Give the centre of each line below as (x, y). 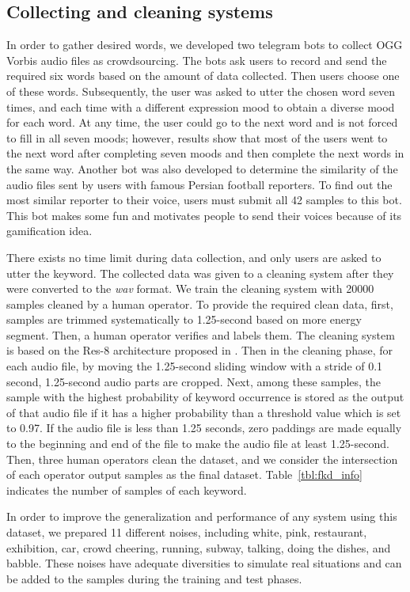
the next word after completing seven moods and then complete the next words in (205, 153)
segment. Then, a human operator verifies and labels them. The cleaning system (201, 334)
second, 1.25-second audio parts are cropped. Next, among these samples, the (194, 381)
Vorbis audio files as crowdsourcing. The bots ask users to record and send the (197, 60)
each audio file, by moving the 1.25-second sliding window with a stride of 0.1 (195, 366)
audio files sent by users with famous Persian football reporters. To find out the (199, 184)
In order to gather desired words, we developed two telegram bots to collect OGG (205, 45)
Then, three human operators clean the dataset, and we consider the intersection (202, 459)
